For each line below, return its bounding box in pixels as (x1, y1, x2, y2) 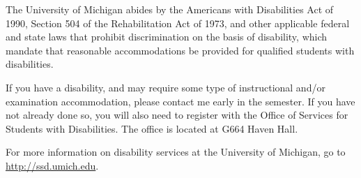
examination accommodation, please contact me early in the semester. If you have (6, 94, 355, 108)
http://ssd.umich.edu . (6, 158, 99, 172)
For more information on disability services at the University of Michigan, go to (6, 144, 346, 159)
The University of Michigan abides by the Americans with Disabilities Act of (6, 2, 334, 16)
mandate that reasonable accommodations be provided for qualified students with (6, 43, 355, 57)
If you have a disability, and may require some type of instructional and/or (6, 80, 325, 94)
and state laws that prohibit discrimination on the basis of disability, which (6, 29, 328, 44)
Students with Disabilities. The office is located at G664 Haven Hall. (6, 121, 298, 135)
